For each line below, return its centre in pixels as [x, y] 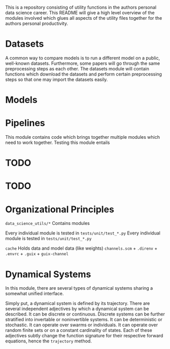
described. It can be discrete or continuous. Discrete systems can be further [85, 314]
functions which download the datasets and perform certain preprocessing [84, 74]
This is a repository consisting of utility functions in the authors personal [81, 7]
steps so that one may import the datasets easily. [57, 79]
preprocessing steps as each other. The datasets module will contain [77, 68]
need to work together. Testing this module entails [58, 143]
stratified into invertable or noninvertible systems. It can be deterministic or [84, 320]
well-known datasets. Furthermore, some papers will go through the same [83, 63]
